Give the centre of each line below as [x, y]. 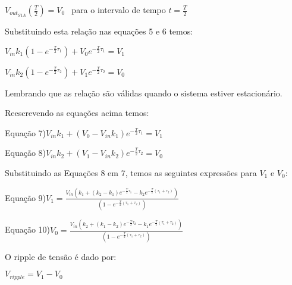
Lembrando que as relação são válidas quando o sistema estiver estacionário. [144, 93]
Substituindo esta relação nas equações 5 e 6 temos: [99, 31]
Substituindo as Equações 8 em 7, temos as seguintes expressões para [131, 172]
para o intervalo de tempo [119, 10]
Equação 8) [26, 153]
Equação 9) [26, 197]
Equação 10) [28, 229]
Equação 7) [26, 132]
